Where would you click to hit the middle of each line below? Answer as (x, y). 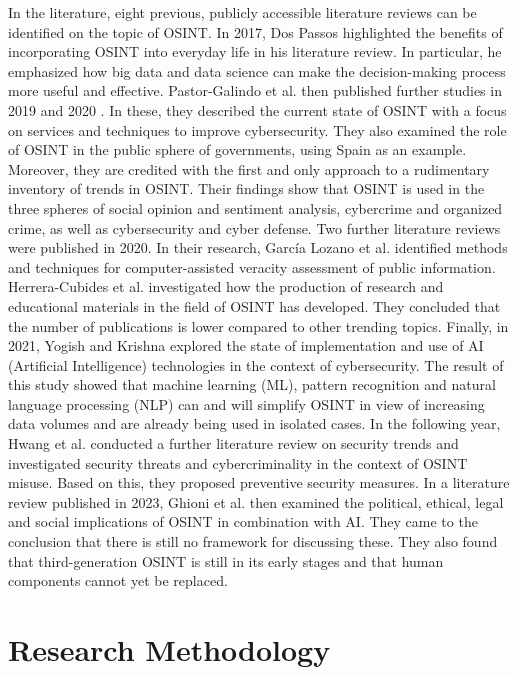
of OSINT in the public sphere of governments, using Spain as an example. (237, 149)
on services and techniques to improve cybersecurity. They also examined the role (257, 129)
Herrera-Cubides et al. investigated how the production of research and (226, 286)
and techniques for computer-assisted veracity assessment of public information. (252, 266)
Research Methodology (169, 649)
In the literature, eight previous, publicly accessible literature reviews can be (242, 12)
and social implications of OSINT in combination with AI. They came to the (243, 521)
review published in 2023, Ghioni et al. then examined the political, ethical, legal (256, 501)
